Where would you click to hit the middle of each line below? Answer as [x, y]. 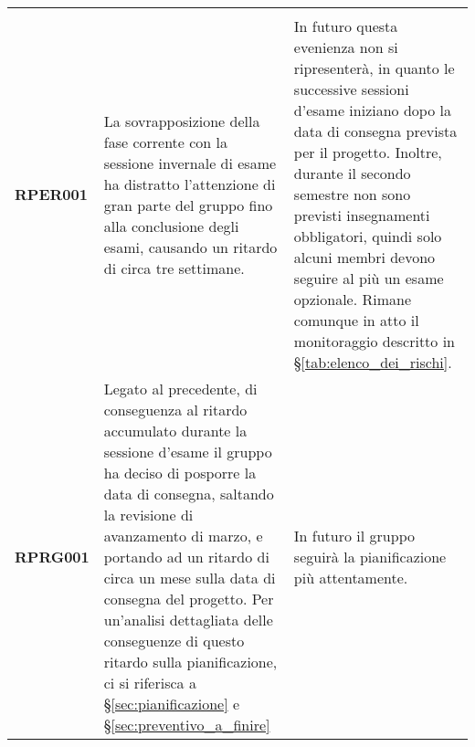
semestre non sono [352, 194]
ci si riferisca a [150, 683]
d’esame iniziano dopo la [372, 110]
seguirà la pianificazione [370, 557]
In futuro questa [346, 26]
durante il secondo [352, 173]
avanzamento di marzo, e [183, 536]
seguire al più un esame [369, 278]
